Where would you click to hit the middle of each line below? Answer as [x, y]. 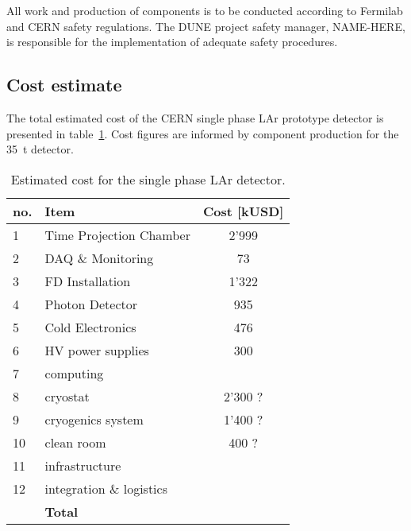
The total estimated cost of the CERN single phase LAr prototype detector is [195, 117]
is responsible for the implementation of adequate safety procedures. [172, 42]
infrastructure [83, 465]
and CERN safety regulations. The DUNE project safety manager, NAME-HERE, [206, 26]
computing [74, 373]
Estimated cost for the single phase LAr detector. [148, 179]
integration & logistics [106, 488]
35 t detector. [40, 149]
